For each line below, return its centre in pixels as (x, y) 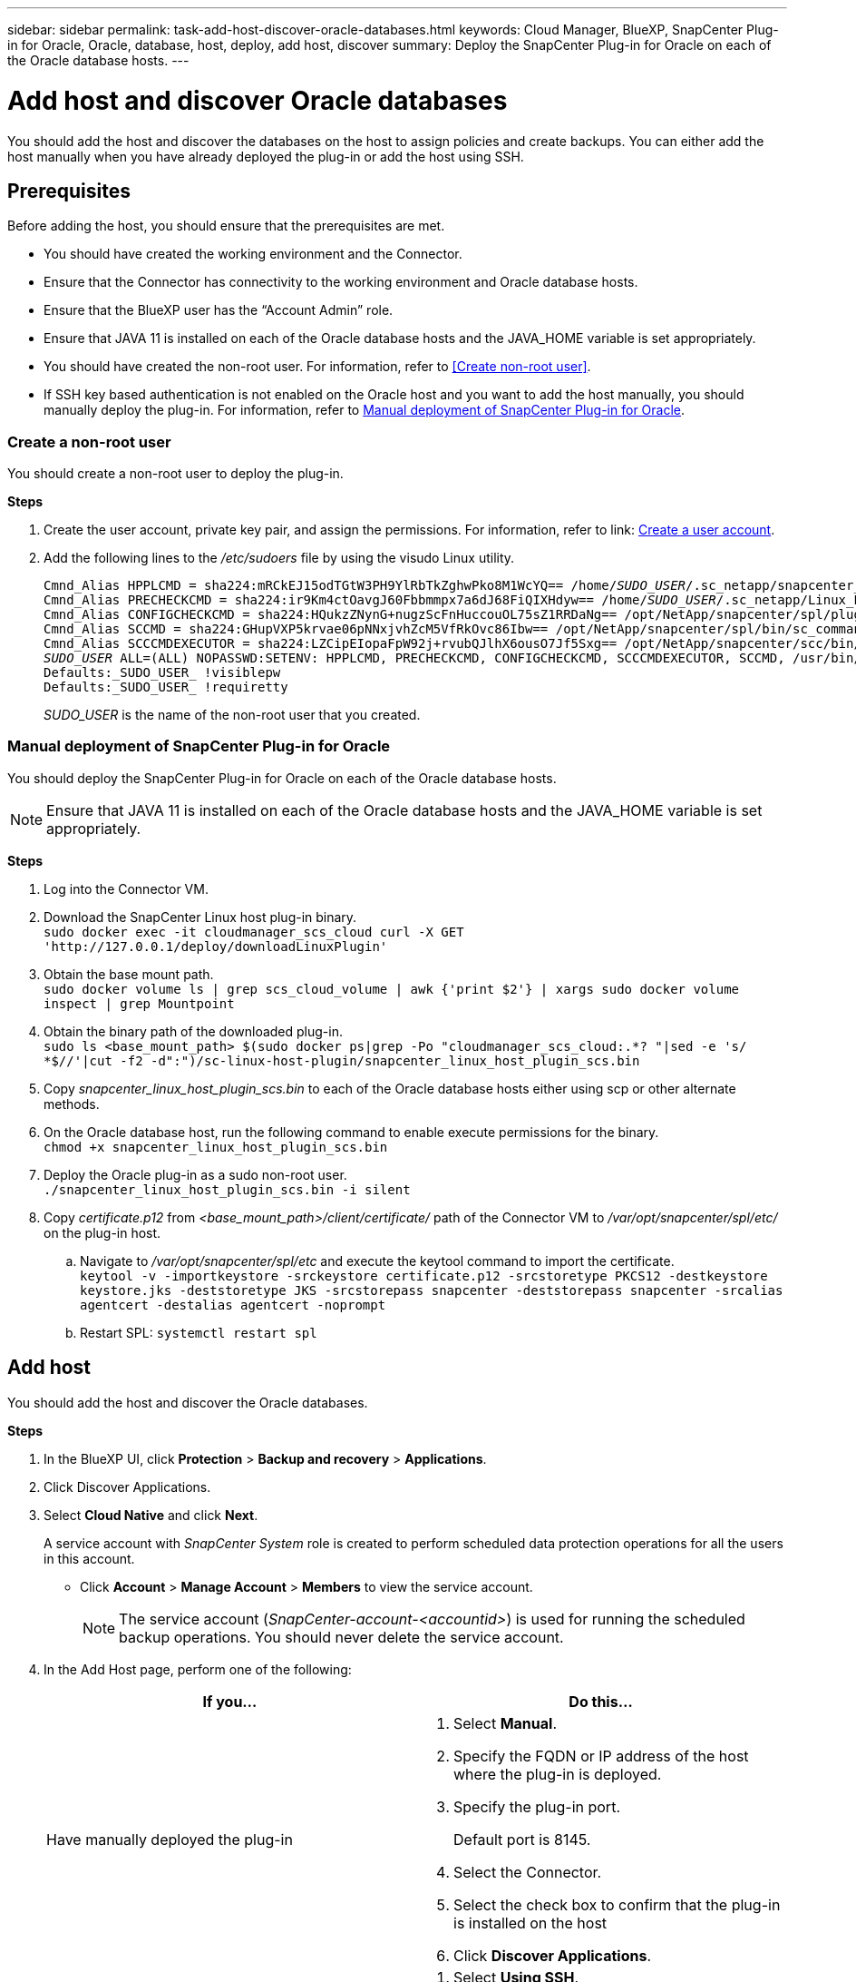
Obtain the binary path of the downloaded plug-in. (194, 1031)
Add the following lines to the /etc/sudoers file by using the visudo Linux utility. (279, 558)
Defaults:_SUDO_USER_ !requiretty (166, 687)
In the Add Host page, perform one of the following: (198, 1669)
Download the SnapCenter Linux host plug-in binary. (200, 917)
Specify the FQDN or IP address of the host (601, 1756)
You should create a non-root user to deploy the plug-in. (175, 474)
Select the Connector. (528, 1872)
